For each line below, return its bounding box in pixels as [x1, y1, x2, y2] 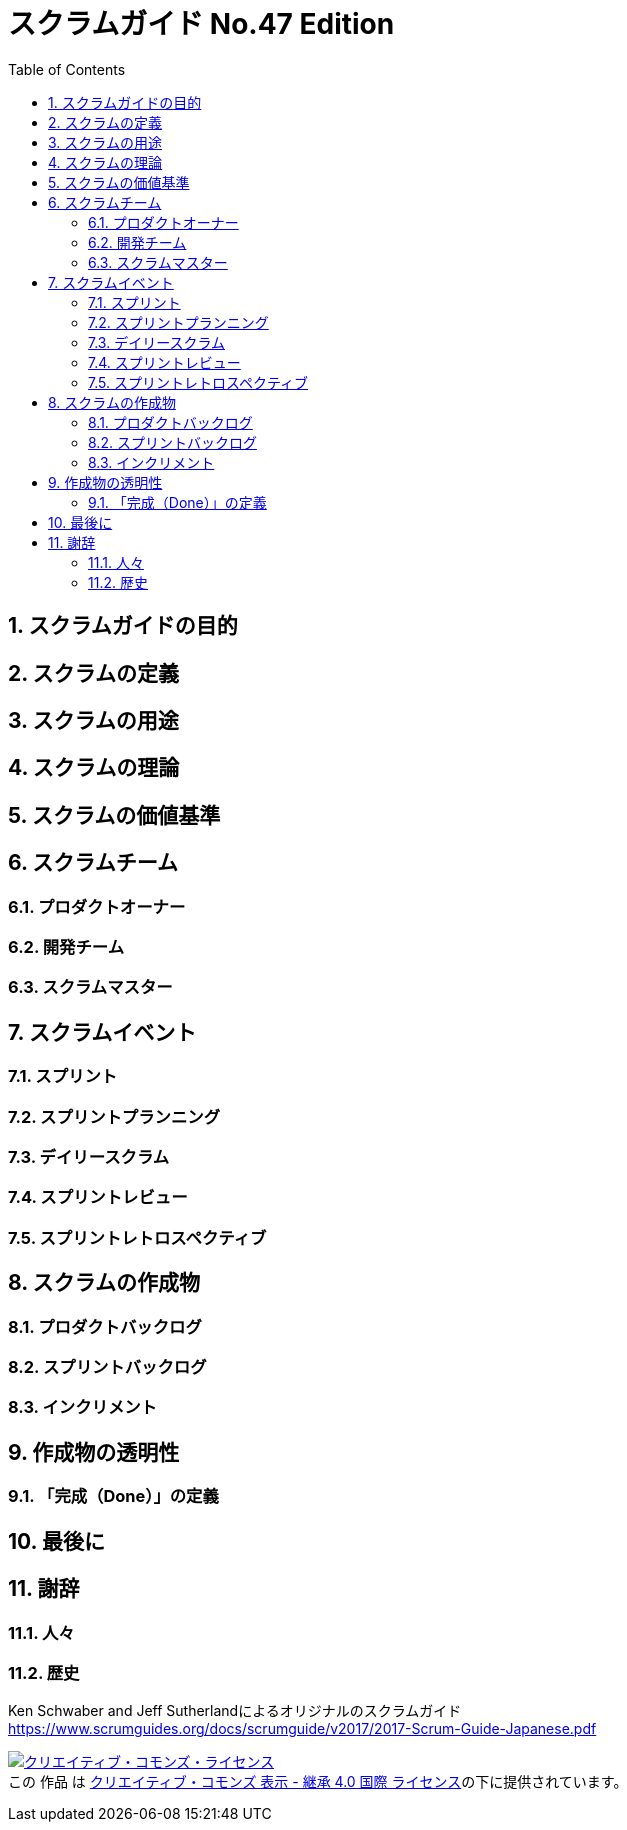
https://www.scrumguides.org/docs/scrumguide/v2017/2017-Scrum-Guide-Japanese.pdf [8, 1720, 597, 1738]
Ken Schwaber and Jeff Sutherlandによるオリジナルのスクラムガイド [8, 1702, 462, 1720]
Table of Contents [8, 60, 126, 78]
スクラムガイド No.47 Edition [8, 7, 395, 41]
